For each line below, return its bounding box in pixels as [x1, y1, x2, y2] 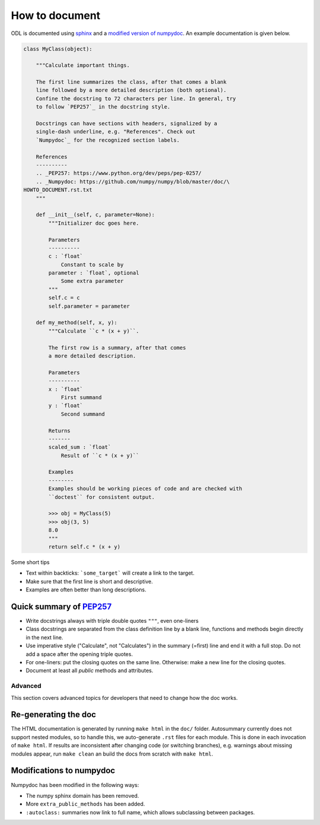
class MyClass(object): [23, 45, 93, 52]
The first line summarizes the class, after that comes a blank [36, 79, 227, 85]
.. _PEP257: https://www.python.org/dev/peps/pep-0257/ [36, 170, 202, 177]
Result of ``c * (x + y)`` [60, 452, 139, 459]
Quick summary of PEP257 [11, 601, 112, 611]
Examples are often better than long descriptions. [25, 586, 146, 593]
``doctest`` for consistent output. [48, 493, 155, 501]
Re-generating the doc [11, 709, 97, 720]
